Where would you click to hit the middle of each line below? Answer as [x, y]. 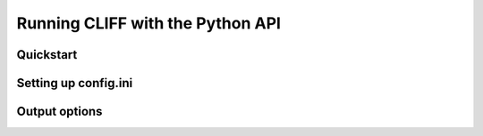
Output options [59, 112]
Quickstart [47, 55]
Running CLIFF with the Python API [149, 23]
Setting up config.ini [75, 83]
